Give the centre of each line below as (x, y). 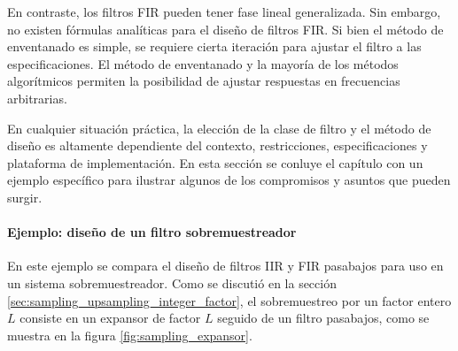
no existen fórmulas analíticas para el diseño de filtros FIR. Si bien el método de (225, 29)
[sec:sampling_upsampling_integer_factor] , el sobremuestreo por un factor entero (229, 300)
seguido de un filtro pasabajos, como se (323, 318)
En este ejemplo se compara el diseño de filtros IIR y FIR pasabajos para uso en (225, 266)
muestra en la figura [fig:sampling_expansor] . (130, 335)
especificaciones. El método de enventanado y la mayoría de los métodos (203, 63)
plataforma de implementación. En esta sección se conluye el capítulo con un (215, 162)
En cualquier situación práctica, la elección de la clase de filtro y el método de (219, 128)
